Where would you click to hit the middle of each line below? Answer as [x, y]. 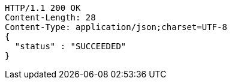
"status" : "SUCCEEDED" [70, 46]
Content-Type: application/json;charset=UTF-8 [116, 27]
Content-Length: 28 [50, 17]
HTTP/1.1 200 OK [43, 8]
